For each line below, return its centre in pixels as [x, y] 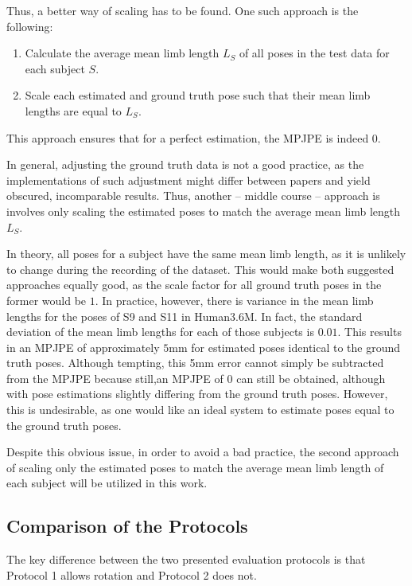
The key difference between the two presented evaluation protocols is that [186, 559]
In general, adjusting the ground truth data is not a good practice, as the [185, 164]
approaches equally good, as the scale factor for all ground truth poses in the [194, 285]
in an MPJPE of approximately [83, 347]
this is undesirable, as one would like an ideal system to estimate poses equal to [200, 410]
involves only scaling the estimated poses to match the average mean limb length [204, 211]
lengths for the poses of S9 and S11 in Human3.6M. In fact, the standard [185, 316]
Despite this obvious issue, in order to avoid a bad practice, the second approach [203, 452]
